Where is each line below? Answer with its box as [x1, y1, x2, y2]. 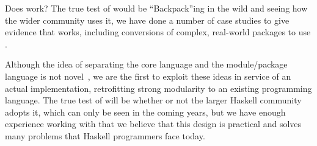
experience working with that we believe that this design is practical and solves [5, 117, 302, 130]
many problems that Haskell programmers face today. [5, 129, 205, 142]
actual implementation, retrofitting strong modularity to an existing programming [5, 82, 312, 94]
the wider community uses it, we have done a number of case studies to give [5, 13, 290, 26]
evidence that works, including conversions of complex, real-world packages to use [5, 26, 311, 38]
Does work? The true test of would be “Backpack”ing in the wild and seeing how [5, 2, 308, 14]
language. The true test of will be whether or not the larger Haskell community [5, 94, 302, 106]
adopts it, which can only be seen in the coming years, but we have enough [5, 105, 286, 118]
